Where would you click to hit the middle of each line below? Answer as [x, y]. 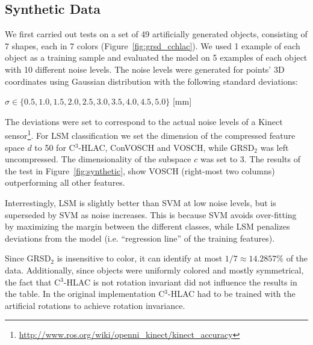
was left [274, 147]
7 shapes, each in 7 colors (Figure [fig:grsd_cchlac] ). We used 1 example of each [153, 45]
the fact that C [33, 282]
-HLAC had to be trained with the [231, 294]
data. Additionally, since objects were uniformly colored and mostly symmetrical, [154, 270]
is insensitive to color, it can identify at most [140, 258]
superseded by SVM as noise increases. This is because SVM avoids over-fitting [151, 214]
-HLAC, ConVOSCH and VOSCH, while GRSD [166, 147]
